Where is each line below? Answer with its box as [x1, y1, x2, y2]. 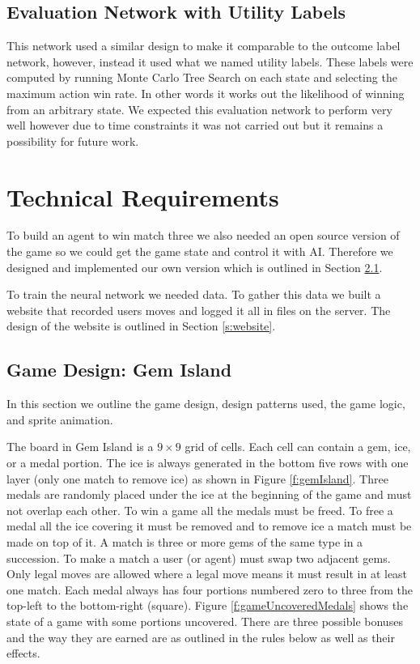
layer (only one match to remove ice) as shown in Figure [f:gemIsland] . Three [6, 470, 388, 487]
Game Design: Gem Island [6, 357, 232, 382]
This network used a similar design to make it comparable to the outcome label [6, 37, 401, 54]
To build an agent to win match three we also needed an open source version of [6, 227, 400, 244]
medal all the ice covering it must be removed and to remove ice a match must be [6, 517, 412, 534]
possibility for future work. [6, 132, 139, 149]
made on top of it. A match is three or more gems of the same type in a [6, 534, 363, 550]
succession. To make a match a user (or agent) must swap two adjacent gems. [6, 549, 391, 566]
